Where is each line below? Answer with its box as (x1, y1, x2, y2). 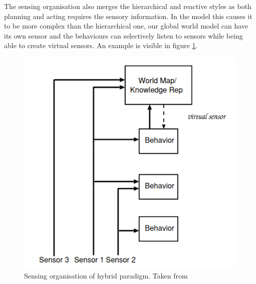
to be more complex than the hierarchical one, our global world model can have (4, 21, 248, 31)
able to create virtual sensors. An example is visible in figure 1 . (4, 40, 198, 51)
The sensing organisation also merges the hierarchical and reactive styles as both (4, 1, 251, 11)
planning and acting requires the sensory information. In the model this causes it (4, 11, 252, 21)
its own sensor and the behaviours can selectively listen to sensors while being (4, 30, 243, 41)
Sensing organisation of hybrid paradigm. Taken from (24, 270, 188, 280)
